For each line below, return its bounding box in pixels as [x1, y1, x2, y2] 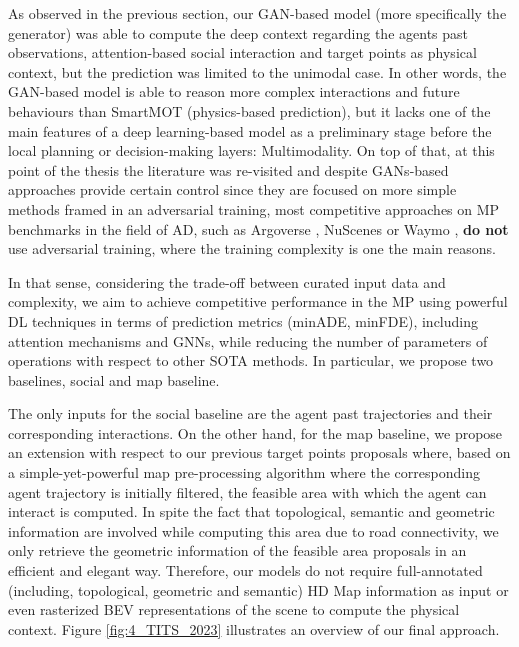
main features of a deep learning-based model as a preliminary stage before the [8, 120, 492, 141]
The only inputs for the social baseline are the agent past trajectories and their [8, 403, 493, 424]
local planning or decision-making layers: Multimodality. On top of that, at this [8, 140, 495, 161]
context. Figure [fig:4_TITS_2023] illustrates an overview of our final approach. [8, 618, 500, 639]
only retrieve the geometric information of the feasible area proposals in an [8, 540, 467, 561]
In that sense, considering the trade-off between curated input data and [8, 271, 446, 292]
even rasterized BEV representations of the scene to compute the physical [8, 599, 460, 620]
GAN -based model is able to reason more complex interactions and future [8, 81, 460, 102]
